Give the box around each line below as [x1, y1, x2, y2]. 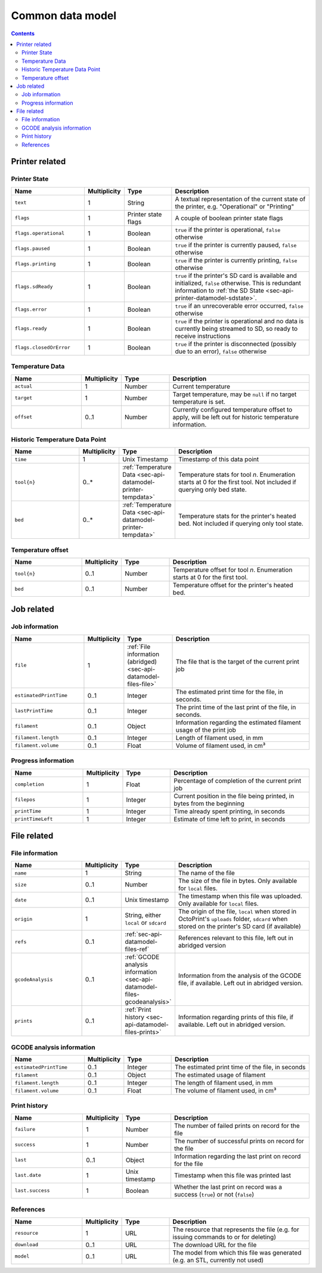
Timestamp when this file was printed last [174, 1171, 292, 1179]
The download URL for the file [172, 1240, 257, 1249]
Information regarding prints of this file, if [178, 1013, 293, 1022]
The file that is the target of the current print [175, 657, 299, 665]
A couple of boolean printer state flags [175, 214, 283, 222]
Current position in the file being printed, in [174, 792, 295, 800]
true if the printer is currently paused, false [175, 241, 297, 249]
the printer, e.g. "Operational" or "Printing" [175, 202, 295, 210]
